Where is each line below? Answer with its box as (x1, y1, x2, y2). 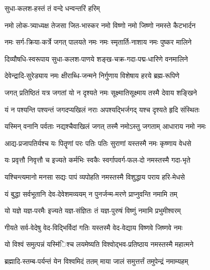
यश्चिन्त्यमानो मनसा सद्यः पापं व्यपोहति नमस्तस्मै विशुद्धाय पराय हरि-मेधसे (5, 171, 185, 182)
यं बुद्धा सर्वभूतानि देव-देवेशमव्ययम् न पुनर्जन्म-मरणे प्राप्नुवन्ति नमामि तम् (5, 188, 177, 199)
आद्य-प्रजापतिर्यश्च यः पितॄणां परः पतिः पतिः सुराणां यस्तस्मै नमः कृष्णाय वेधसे (5, 138, 191, 148)
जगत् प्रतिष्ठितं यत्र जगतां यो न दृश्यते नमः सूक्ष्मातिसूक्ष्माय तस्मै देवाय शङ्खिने (5, 87, 197, 97)
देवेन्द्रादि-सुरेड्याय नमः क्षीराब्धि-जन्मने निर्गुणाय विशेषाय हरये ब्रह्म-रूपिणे (5, 70, 179, 81)
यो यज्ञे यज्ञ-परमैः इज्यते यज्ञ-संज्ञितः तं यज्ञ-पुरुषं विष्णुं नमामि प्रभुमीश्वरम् (5, 205, 181, 216)
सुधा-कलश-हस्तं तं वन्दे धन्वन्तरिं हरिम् (5, 3, 100, 13)
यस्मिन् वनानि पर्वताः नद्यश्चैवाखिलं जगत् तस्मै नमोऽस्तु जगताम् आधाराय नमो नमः (5, 121, 206, 131)
